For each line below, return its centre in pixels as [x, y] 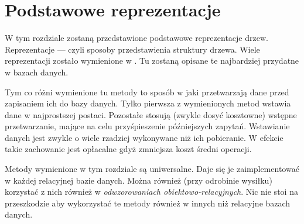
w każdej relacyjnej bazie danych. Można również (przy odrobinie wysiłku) [139, 180]
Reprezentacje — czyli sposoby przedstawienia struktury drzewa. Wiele [132, 49]
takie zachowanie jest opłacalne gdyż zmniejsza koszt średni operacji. [128, 149]
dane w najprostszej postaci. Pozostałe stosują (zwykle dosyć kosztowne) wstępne [151, 114]
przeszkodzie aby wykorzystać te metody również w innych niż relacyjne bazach [148, 203]
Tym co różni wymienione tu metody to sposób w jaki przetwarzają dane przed [147, 92]
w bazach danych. [37, 72]
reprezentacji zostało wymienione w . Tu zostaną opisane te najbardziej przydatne [152, 61]
